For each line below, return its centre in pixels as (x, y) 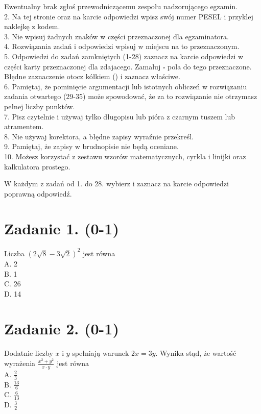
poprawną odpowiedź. (38, 193)
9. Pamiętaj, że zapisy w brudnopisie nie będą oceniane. (91, 146)
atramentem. (24, 126)
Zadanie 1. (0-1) (62, 228)
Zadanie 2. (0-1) (62, 328)
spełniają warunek (101, 353)
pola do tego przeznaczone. (210, 66)
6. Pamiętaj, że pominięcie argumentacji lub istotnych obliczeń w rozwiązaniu (126, 86)
